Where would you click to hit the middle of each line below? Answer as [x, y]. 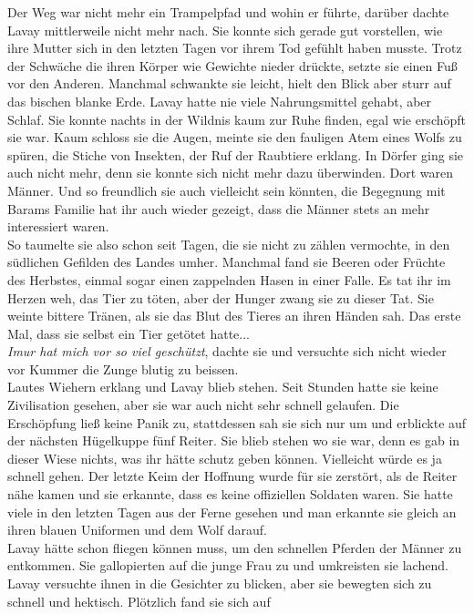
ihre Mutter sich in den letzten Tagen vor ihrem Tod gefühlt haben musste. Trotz [235, 48]
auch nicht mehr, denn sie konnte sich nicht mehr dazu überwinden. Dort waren [230, 173]
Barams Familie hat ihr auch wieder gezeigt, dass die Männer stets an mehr [219, 208]
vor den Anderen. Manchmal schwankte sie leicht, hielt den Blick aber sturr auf [229, 83]
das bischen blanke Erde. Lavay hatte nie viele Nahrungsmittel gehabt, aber [220, 101]
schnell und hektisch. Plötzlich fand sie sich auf [139, 601]
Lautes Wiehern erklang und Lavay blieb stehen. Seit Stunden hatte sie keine [223, 387]
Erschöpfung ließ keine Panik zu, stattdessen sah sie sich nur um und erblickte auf [237, 422]
